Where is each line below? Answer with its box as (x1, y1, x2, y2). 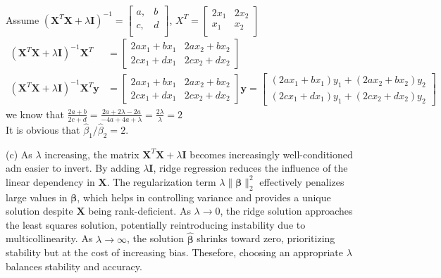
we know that (6, 106, 64, 121)
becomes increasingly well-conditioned (190, 146, 353, 161)
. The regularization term (106, 174, 216, 189)
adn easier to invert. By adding (6, 160, 140, 175)
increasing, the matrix (44, 146, 139, 161)
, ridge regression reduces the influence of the (153, 160, 348, 175)
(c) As (6, 146, 32, 161)
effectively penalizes (259, 174, 344, 189)
